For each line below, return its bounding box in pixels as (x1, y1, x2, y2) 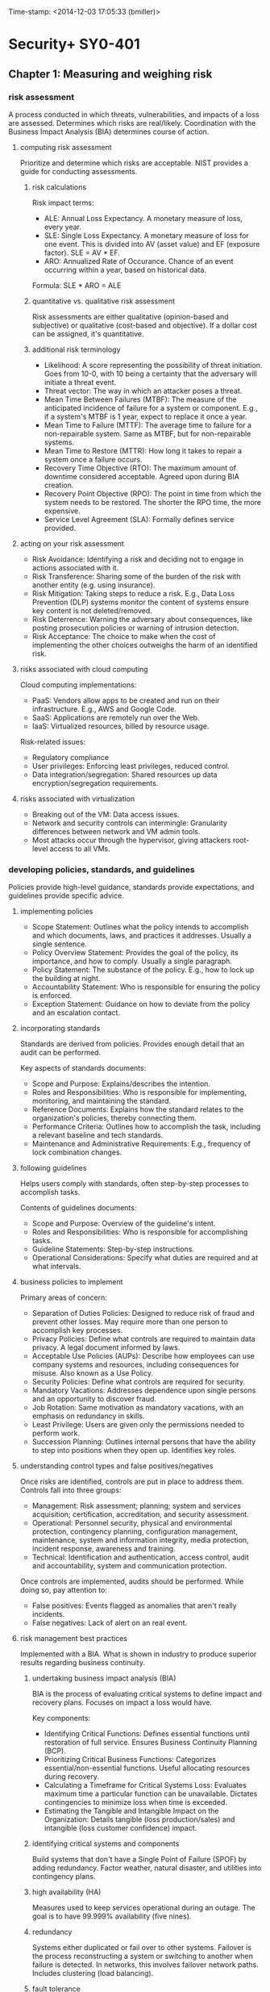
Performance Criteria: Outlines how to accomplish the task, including (31, 1121, 261, 1132)
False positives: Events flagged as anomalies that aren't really (31, 1601, 237, 1610)
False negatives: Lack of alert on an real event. (31, 1618, 188, 1628)
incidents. (31, 1610, 65, 1619)
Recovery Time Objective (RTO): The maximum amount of (44, 463, 236, 473)
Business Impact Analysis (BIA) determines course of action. (8, 127, 210, 136)
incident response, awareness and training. (31, 1544, 176, 1554)
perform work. (31, 1428, 81, 1439)
